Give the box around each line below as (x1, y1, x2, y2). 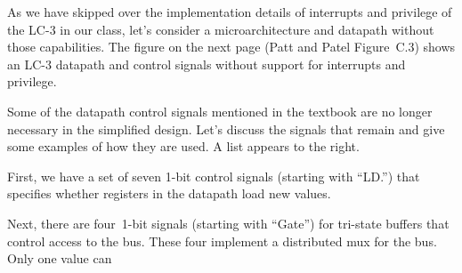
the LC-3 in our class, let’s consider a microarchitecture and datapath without (7, 20, 434, 38)
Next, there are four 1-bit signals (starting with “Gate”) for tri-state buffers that (7, 213, 450, 232)
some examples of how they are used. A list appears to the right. (7, 137, 360, 156)
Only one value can (7, 249, 112, 268)
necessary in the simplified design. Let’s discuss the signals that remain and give (7, 119, 445, 138)
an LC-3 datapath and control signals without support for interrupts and (7, 54, 406, 73)
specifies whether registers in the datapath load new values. (7, 184, 331, 203)
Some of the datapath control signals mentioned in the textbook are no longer (7, 101, 433, 120)
